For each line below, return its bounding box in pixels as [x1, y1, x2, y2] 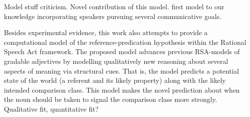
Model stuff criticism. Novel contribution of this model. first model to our [4, 1, 225, 11]
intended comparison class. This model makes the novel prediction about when [4, 84, 240, 95]
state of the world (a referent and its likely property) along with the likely [4, 75, 226, 85]
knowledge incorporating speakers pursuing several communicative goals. [4, 11, 222, 21]
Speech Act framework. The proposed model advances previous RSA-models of [4, 46, 240, 57]
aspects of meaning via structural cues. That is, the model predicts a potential [4, 65, 239, 76]
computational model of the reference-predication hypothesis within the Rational [4, 37, 247, 47]
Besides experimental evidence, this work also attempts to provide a [4, 27, 208, 38]
